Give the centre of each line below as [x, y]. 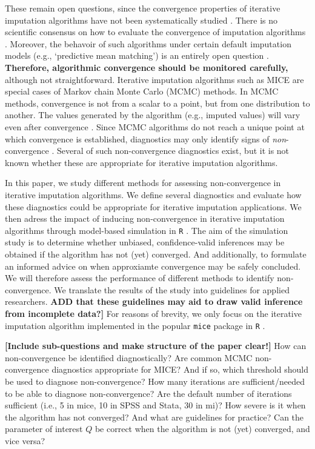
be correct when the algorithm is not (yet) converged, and [202, 429]
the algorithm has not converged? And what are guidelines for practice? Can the [154, 417]
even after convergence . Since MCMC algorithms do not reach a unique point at [155, 126]
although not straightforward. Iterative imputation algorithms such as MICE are [154, 79]
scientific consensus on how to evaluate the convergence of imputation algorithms [155, 32]
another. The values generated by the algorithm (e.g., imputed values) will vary [153, 115]
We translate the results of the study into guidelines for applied [172, 289]
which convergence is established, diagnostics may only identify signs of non [146, 138]
